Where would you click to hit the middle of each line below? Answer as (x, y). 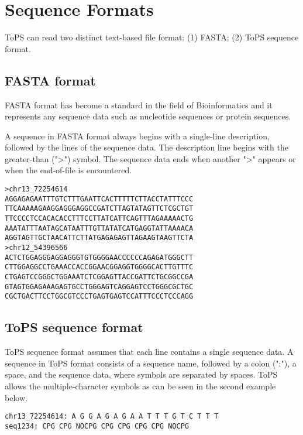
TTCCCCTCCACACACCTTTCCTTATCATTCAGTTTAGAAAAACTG (99, 219)
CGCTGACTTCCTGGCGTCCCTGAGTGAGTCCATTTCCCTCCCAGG (99, 297)
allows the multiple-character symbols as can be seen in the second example (140, 386)
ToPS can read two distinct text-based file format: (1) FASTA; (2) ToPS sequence (152, 37)
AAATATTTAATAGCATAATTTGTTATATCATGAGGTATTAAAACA (99, 228)
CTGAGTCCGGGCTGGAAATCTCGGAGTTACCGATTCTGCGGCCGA (99, 277)
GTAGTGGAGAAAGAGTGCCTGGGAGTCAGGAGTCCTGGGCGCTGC (99, 287)
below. (16, 397)
